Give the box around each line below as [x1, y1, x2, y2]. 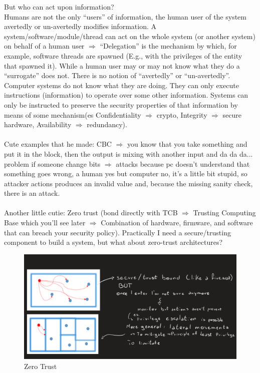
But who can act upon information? [4, 2, 114, 12]
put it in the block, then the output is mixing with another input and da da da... [4, 148, 253, 159]
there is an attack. [4, 188, 60, 198]
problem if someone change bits [4, 158, 101, 169]
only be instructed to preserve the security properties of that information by [4, 99, 238, 110]
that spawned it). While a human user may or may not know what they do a [4, 60, 240, 71]
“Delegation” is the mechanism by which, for [100, 41, 237, 51]
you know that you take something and [127, 139, 247, 149]
